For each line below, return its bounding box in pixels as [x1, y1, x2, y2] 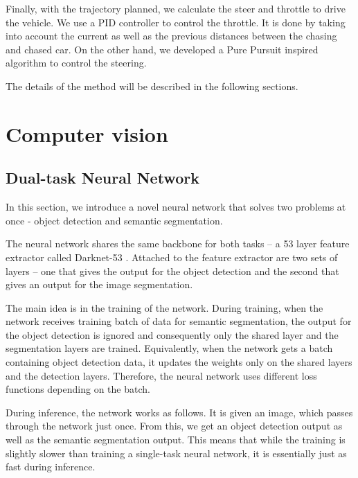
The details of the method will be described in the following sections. [6, 78, 298, 93]
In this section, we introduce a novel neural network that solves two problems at [6, 200, 346, 214]
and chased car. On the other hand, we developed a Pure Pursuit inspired [6, 42, 319, 56]
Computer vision [6, 119, 168, 148]
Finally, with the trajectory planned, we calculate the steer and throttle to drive [6, 1, 346, 15]
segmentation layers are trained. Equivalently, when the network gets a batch [6, 341, 333, 355]
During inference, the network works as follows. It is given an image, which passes [6, 405, 353, 419]
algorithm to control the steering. [6, 55, 147, 70]
